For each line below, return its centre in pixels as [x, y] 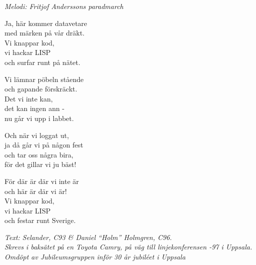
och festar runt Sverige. [40, 220]
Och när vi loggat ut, [37, 135]
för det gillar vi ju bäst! [40, 164]
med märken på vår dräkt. [45, 33]
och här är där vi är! [36, 191]
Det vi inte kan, [29, 98]
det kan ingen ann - [35, 108]
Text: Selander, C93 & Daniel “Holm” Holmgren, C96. [88, 237]
